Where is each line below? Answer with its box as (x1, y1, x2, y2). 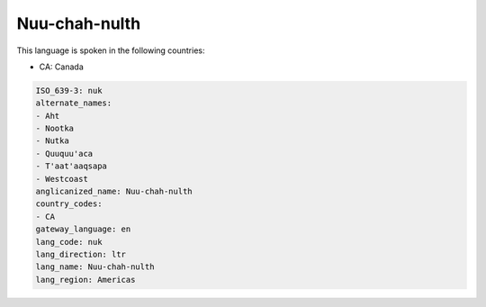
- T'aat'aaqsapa (35, 161, 108, 171)
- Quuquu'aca (35, 149, 94, 158)
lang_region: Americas (35, 275, 136, 284)
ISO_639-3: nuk (35, 86, 103, 95)
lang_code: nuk (35, 237, 103, 247)
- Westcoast (35, 174, 89, 184)
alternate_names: (35, 98, 112, 108)
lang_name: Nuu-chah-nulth (35, 262, 155, 272)
